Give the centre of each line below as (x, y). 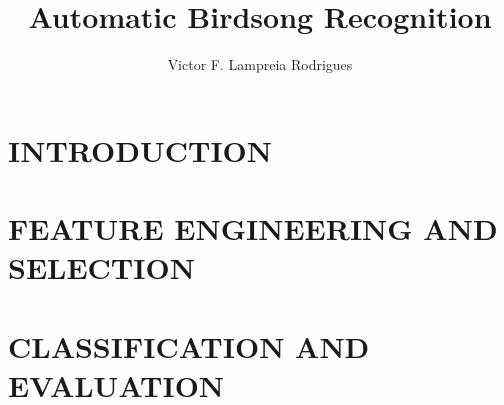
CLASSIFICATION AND (189, 345)
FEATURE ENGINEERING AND (253, 228)
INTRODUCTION (140, 149)
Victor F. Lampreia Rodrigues (260, 64)
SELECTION (101, 267)
